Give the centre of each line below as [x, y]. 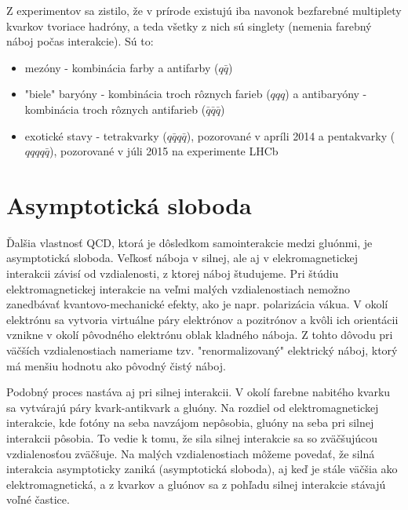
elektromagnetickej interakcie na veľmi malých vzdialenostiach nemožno [178, 288]
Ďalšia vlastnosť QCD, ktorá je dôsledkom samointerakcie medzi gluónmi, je [189, 242]
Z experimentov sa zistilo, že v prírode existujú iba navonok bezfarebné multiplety [204, 10]
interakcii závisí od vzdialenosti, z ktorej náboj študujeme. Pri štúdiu [173, 273]
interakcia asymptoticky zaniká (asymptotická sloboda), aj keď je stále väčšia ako [202, 469]
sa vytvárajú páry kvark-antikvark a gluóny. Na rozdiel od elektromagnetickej [193, 407]
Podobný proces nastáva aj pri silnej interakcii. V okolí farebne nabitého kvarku [199, 392]
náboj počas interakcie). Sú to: [80, 41]
